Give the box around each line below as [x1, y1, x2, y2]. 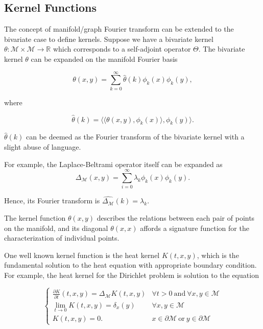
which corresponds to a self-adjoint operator [53, 43, 191, 54]
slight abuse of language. [4, 141, 81, 152]
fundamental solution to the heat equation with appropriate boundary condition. [4, 260, 257, 270]
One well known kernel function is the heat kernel [4, 249, 160, 260]
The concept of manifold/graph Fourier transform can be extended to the [4, 24, 234, 34]
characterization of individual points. [4, 232, 119, 243]
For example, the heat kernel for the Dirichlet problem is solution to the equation [4, 270, 259, 280]
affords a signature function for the [140, 222, 249, 233]
